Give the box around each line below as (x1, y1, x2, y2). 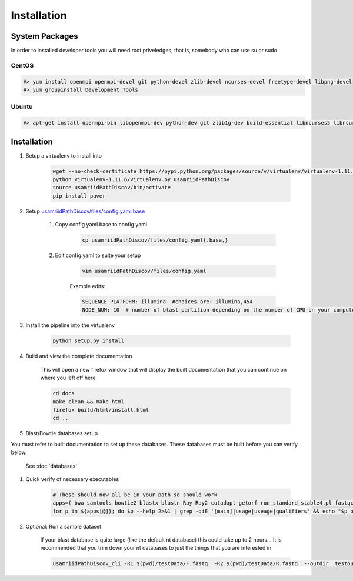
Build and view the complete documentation (25, 353, 132, 360)
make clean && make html (52, 398, 125, 405)
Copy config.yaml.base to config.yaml (55, 221, 147, 228)
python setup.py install (52, 338, 125, 344)
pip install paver (52, 192, 106, 199)
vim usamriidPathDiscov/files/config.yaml (82, 268, 207, 275)
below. (11, 449, 27, 456)
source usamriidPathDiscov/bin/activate (52, 184, 171, 191)
